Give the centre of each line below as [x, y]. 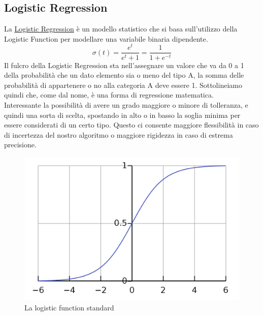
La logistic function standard [69, 307]
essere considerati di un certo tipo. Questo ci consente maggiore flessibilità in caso [131, 125]
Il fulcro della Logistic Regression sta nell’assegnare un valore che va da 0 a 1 [124, 65]
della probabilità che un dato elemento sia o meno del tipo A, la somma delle [124, 75]
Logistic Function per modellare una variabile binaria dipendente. [106, 38]
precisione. [20, 145]
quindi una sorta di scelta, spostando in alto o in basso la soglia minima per [122, 115]
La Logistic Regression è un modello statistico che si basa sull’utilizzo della [121, 29]
